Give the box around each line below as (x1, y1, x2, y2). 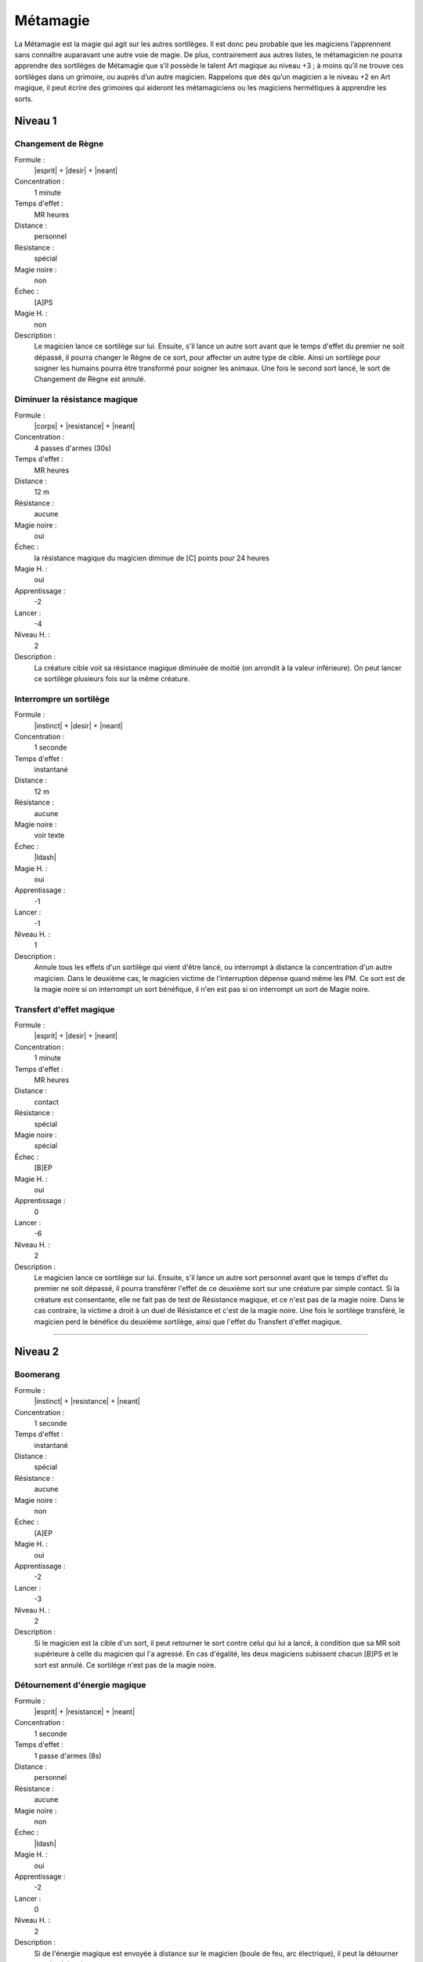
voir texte (34, 830, 65, 840)
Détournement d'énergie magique (14, 1679, 146, 1690)
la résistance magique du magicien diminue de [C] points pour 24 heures (34, 553, 269, 563)
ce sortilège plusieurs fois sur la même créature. (34, 673, 190, 683)
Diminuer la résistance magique (14, 394, 139, 405)
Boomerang (14, 1369, 60, 1380)
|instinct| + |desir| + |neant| (34, 720, 123, 730)
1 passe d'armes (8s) (34, 1751, 102, 1760)
